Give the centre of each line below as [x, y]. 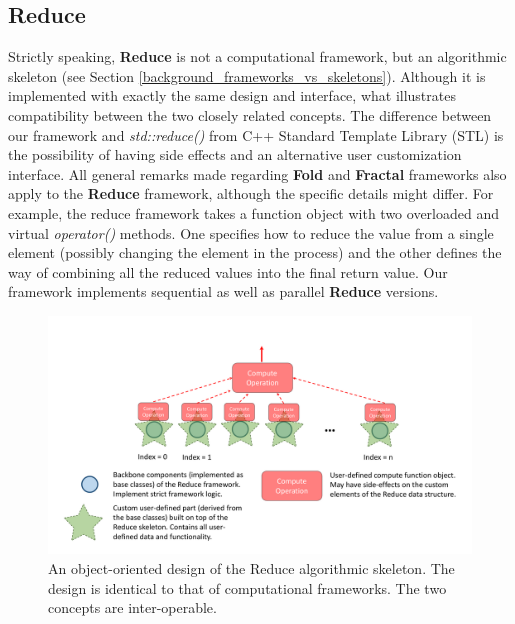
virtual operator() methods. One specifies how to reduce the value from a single [251, 232]
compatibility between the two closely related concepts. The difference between [250, 114]
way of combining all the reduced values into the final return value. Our [228, 271]
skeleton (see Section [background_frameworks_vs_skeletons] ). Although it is [247, 75]
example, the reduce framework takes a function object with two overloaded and [253, 212]
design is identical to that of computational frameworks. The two [247, 587]
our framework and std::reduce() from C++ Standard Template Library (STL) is [256, 134]
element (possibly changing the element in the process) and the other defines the [255, 252]
